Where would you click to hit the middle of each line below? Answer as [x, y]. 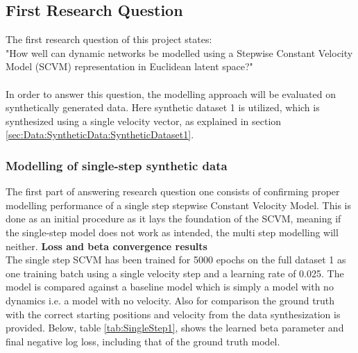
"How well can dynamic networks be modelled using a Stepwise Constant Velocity [179, 52]
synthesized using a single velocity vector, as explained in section [144, 121]
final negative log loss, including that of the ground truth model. [143, 341]
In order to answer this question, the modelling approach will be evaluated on [171, 93]
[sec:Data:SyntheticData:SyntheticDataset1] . [100, 134]
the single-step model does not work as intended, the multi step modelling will [172, 232]
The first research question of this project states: [109, 39]
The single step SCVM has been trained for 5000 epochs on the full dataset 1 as [176, 260]
